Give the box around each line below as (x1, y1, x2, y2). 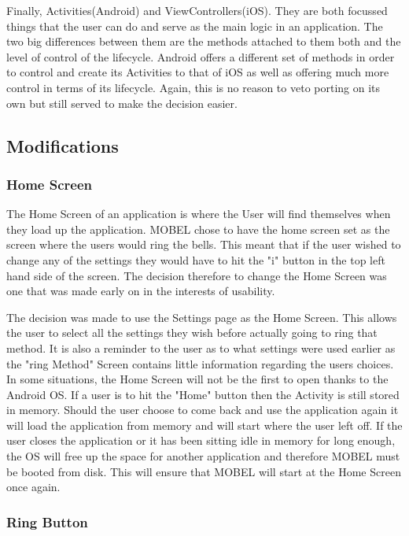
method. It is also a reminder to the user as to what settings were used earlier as (6, 339, 396, 356)
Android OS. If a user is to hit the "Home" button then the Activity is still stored (6, 386, 400, 402)
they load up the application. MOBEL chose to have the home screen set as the (6, 220, 390, 237)
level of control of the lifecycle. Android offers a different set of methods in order (6, 48, 395, 65)
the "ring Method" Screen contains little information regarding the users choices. (6, 355, 394, 372)
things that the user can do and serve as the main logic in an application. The (6, 17, 383, 34)
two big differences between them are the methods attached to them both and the (6, 33, 401, 50)
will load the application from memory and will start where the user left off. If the (6, 416, 403, 433)
